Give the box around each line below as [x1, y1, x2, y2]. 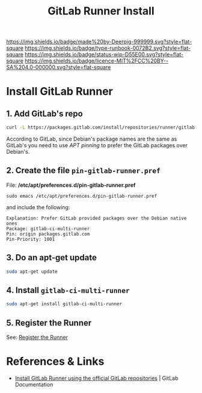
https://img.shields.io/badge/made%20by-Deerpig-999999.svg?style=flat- [6, 38, 192, 46]
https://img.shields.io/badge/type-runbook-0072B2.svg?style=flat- [25, 44, 191, 52]
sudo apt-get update [6, 269, 58, 275]
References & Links [6, 355, 105, 368]
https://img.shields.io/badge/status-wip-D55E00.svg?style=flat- [25, 51, 184, 58]
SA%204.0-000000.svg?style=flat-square [6, 64, 111, 71]
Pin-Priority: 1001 [6, 236, 55, 242]
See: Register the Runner [6, 334, 68, 341]
